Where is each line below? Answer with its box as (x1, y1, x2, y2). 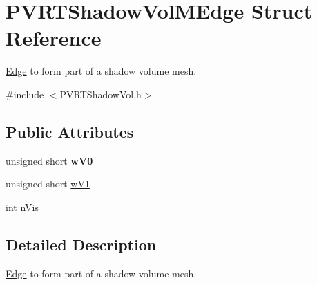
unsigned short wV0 (6, 153, 93, 167)
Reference (6, 24, 102, 52)
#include (6, 86, 44, 101)
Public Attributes (6, 120, 134, 142)
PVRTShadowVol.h (59, 86, 142, 101)
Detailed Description (6, 233, 157, 255)
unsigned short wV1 (6, 176, 90, 191)
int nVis (6, 199, 39, 214)
